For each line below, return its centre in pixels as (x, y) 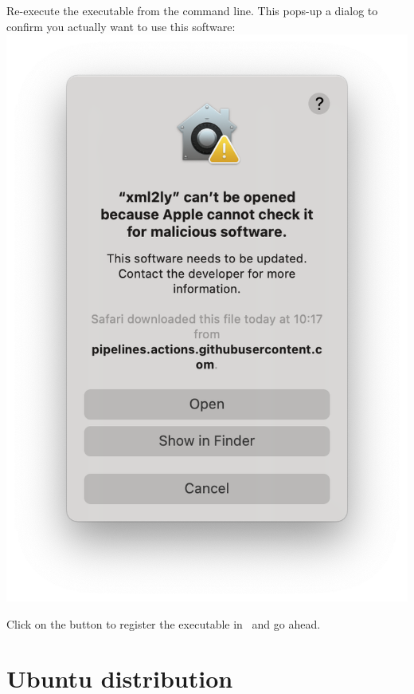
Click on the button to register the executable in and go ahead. (164, 623)
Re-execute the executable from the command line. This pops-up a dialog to (192, 10)
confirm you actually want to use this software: (121, 26)
